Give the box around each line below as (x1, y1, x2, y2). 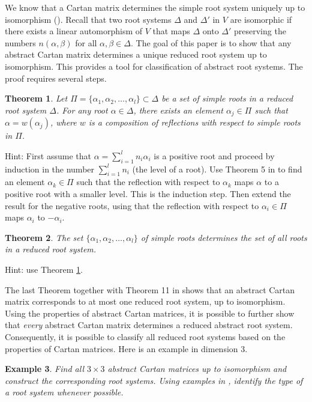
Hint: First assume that (5, 149, 91, 162)
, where (50, 116, 77, 129)
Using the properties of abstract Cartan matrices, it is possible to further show (5, 306, 295, 319)
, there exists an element (133, 103, 223, 116)
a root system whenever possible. (5, 386, 124, 398)
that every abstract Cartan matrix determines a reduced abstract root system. (5, 318, 293, 331)
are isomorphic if (230, 13, 292, 25)
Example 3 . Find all (5, 362, 84, 375)
